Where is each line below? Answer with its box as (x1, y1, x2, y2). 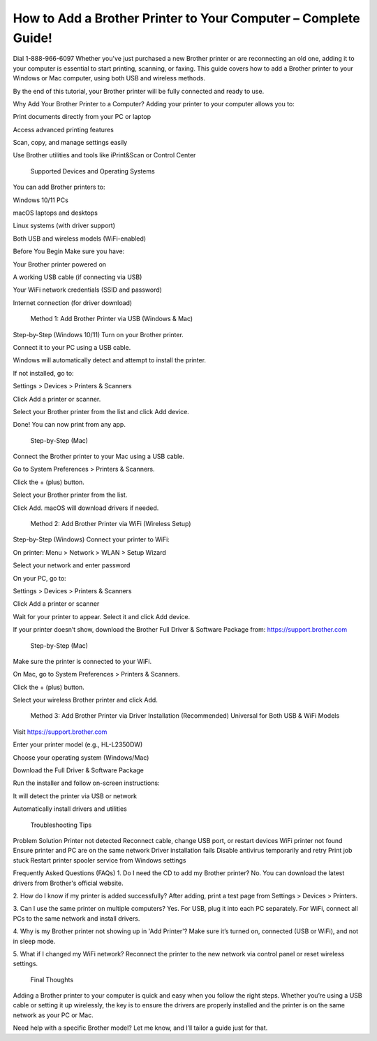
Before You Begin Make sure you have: (13, 247, 125, 255)
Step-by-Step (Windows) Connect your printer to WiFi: (13, 535, 170, 544)
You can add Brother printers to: (13, 183, 105, 192)
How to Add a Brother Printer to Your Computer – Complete (13, 10, 360, 26)
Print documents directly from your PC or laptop (13, 113, 151, 121)
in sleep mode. (13, 937, 56, 945)
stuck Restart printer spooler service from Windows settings (13, 856, 186, 864)
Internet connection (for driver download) (13, 298, 133, 307)
